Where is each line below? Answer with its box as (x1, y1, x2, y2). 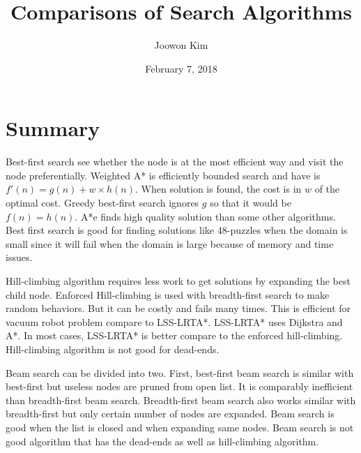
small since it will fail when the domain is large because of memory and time (6, 236, 334, 251)
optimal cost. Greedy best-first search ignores (6, 195, 199, 210)
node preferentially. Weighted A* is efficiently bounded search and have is (6, 168, 321, 182)
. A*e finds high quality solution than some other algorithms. (75, 209, 336, 223)
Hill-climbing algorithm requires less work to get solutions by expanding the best (6, 274, 351, 288)
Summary (6, 114, 100, 142)
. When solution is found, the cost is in (135, 181, 302, 196)
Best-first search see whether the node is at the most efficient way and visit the (6, 154, 344, 169)
